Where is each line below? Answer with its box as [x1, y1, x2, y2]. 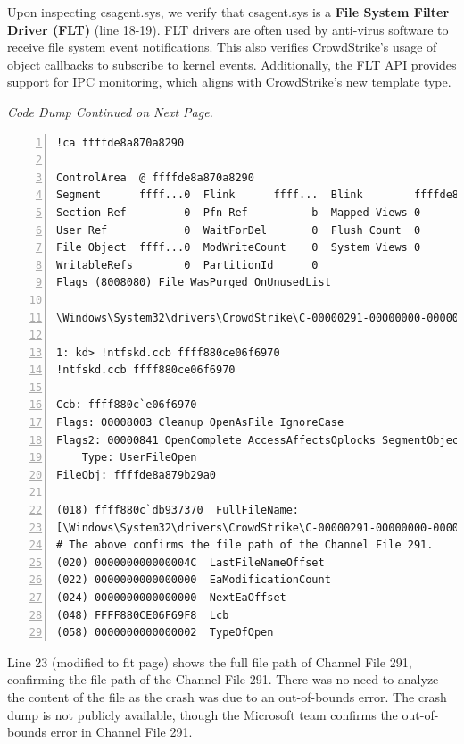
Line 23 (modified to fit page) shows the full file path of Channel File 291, [7, 652, 412, 671]
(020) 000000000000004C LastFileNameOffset [56, 556, 325, 569]
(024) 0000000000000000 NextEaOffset [56, 591, 286, 604]
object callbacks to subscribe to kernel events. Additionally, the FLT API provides [7, 54, 457, 73]
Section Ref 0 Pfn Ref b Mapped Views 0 [56, 205, 421, 219]
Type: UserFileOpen [81, 451, 197, 464]
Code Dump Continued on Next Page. [7, 102, 213, 121]
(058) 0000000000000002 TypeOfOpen [56, 626, 274, 640]
